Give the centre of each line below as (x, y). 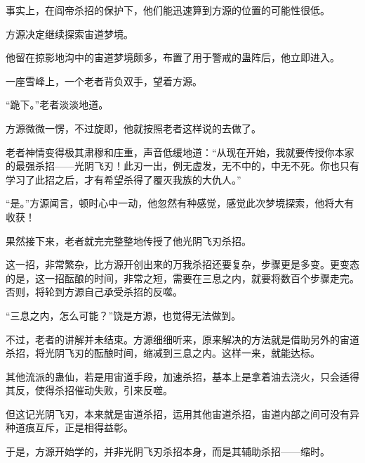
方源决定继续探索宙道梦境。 (69, 33)
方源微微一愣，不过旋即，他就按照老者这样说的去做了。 (133, 128)
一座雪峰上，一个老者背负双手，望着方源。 (104, 81)
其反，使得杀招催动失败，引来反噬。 (89, 390)
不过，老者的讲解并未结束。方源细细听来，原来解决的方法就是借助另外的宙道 (182, 339)
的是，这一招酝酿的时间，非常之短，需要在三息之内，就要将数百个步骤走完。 (182, 278)
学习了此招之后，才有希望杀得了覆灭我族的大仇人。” (124, 179)
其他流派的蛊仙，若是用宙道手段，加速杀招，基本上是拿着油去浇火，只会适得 (182, 376)
